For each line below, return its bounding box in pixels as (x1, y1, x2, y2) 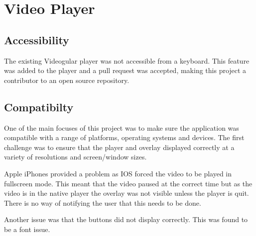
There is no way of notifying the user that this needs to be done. (4, 197, 201, 208)
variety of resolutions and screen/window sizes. (4, 152, 147, 162)
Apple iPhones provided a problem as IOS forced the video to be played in (4, 168, 232, 178)
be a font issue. (4, 224, 50, 234)
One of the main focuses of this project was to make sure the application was (4, 122, 239, 133)
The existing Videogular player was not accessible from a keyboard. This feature (4, 55, 250, 66)
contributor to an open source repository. (4, 75, 129, 85)
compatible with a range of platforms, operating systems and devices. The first (4, 132, 245, 143)
